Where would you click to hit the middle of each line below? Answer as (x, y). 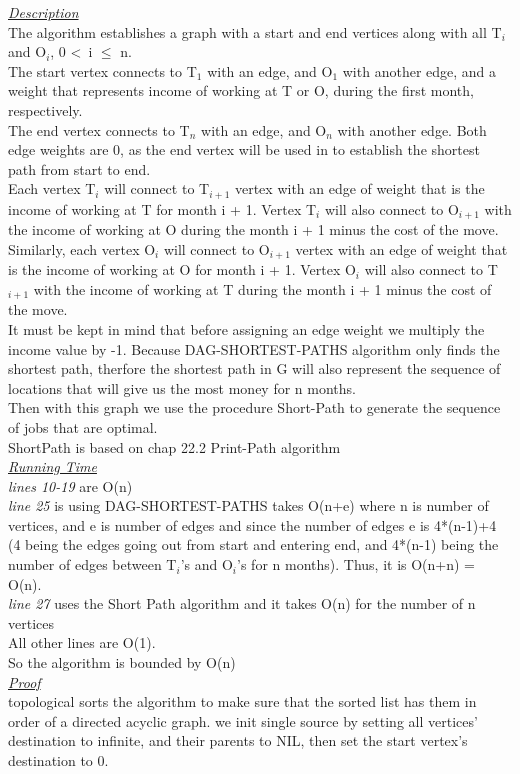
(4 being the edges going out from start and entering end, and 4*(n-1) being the (253, 544)
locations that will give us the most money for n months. (182, 387)
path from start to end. (79, 168)
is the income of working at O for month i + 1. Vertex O (182, 269)
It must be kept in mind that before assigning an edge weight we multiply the (246, 328)
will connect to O (216, 248)
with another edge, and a (419, 70)
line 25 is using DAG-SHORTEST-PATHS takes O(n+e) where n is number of (248, 505)
